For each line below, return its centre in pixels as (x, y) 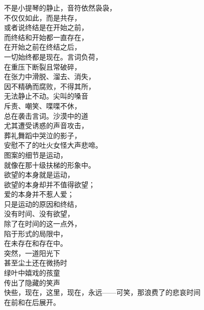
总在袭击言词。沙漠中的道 (46, 115)
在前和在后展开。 (32, 302)
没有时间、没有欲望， (39, 214)
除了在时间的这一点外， (43, 224)
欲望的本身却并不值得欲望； (50, 184)
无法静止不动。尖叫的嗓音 (46, 96)
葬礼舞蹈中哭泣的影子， (43, 135)
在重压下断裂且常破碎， (43, 66)
